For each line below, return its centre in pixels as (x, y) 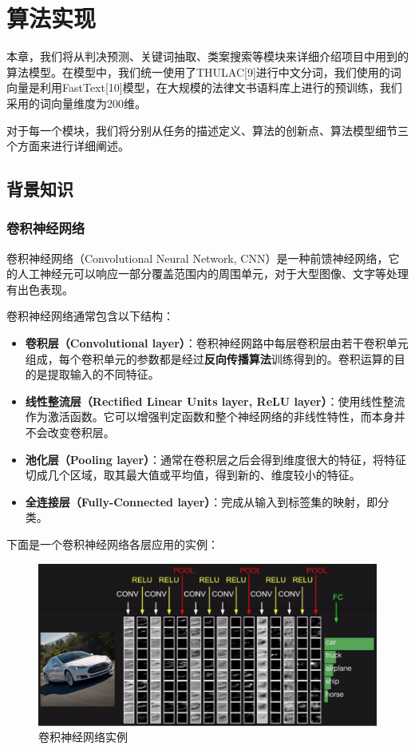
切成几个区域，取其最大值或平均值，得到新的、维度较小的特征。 (193, 475)
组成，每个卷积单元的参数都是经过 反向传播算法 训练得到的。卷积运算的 (209, 358)
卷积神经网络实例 (83, 737)
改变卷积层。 (81, 433)
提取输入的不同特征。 (103, 374)
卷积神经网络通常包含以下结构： (90, 316)
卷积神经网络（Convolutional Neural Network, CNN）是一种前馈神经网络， (198, 258)
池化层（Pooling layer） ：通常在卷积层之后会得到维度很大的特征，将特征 (216, 459)
